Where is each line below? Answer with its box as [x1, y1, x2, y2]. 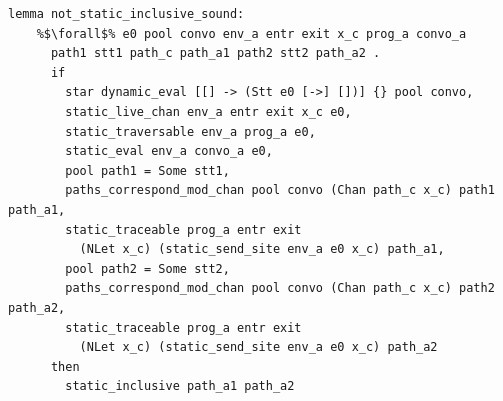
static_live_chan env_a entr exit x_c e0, [65, 104, 352, 119]
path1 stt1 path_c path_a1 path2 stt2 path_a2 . [50, 46, 381, 61]
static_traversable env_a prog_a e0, [65, 124, 316, 139]
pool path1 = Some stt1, [65, 163, 230, 178]
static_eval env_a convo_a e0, [65, 144, 273, 159]
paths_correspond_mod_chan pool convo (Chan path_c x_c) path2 [65, 281, 495, 296]
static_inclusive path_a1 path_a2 [65, 379, 295, 394]
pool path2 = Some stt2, [65, 261, 230, 276]
